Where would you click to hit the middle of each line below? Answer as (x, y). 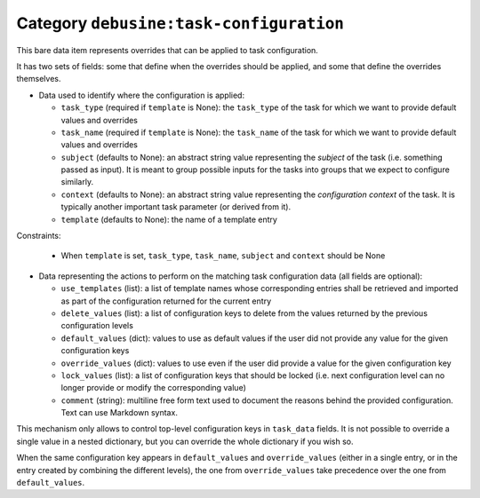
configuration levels (97, 326)
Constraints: (39, 236)
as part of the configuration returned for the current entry (166, 301)
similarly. (77, 182)
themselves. (39, 79)
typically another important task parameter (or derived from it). (176, 207)
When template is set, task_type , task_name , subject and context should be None (223, 256)
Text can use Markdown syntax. (119, 413)
